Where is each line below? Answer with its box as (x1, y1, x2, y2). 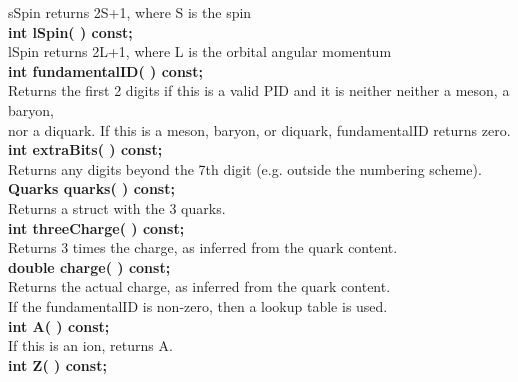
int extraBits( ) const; (8, 139, 163, 160)
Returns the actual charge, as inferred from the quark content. (8, 276, 391, 297)
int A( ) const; (8, 315, 110, 336)
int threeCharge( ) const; (8, 217, 185, 238)
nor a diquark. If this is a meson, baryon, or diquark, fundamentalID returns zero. (8, 119, 511, 140)
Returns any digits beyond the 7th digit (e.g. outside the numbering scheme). (8, 158, 482, 179)
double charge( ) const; (8, 256, 171, 277)
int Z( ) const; (8, 354, 107, 375)
